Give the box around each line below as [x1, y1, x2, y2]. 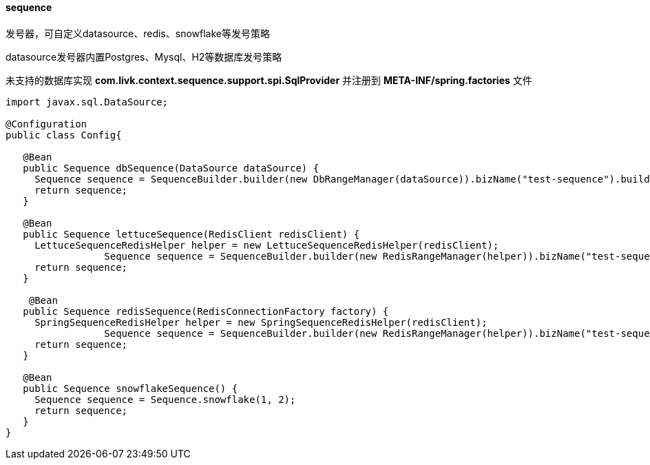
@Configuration [6, 118, 87, 130]
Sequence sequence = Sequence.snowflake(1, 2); [34, 393, 296, 405]
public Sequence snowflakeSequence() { [23, 382, 238, 394]
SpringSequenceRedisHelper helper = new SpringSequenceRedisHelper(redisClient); [34, 316, 488, 328]
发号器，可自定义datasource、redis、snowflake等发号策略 [6, 27, 270, 39]
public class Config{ [6, 129, 122, 141]
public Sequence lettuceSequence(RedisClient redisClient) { [23, 228, 360, 240]
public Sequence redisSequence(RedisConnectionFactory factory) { [23, 305, 389, 317]
